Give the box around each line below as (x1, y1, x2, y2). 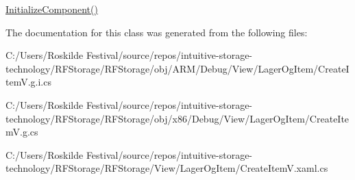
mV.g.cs (5, 125, 38, 139)
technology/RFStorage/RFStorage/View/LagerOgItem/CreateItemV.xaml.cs (5, 161, 328, 175)
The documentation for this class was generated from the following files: (5, 25, 308, 39)
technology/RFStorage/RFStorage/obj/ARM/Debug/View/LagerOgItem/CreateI (5, 61, 350, 75)
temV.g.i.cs (5, 75, 51, 89)
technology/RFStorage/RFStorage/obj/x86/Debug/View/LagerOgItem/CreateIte (5, 111, 350, 125)
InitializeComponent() (5, 2, 98, 16)
